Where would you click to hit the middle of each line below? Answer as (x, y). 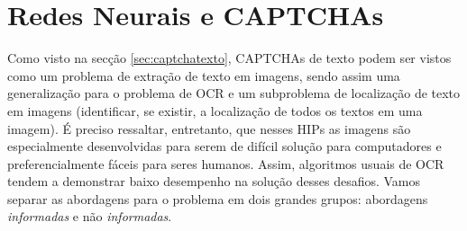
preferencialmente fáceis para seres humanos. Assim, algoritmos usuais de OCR (226, 163)
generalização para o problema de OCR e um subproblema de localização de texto (234, 93)
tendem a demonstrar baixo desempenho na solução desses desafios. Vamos (214, 181)
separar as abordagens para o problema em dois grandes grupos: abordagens (218, 198)
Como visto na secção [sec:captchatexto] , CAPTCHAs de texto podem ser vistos (229, 58)
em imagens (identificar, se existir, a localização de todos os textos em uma (215, 110)
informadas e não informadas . (90, 216)
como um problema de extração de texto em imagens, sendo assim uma (204, 75)
